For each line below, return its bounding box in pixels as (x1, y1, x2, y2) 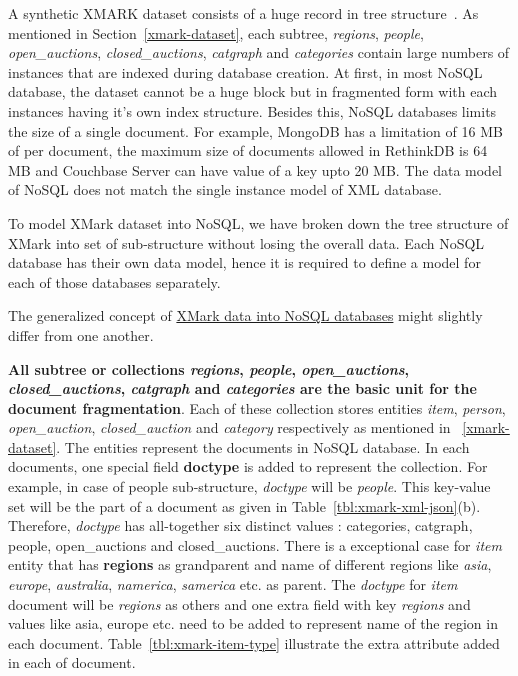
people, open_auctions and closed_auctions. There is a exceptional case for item (8, 534, 502, 555)
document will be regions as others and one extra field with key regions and (8, 593, 471, 614)
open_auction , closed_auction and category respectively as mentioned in (8, 417, 451, 438)
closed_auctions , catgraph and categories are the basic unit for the (8, 378, 477, 399)
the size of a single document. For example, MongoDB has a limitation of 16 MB (8, 120, 503, 141)
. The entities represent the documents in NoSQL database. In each (56, 436, 470, 457)
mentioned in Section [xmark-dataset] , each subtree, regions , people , (8, 22, 424, 43)
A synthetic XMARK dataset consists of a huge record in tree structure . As (8, 3, 479, 23)
